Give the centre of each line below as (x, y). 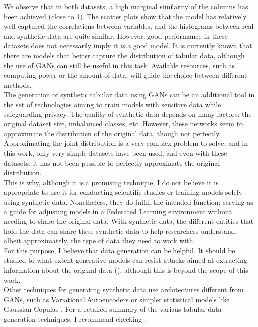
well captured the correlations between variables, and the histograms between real (129, 26)
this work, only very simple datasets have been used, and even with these (116, 153)
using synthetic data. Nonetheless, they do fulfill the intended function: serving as (129, 201)
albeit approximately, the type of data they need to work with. (100, 241)
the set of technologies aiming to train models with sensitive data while (113, 104)
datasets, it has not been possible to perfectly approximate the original (112, 163)
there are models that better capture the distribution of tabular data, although (124, 55)
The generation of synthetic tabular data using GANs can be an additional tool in (129, 94)
